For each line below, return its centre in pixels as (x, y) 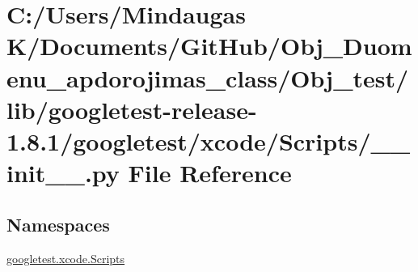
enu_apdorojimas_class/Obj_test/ (208, 77)
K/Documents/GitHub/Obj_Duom (209, 46)
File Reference (210, 173)
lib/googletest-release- (132, 109)
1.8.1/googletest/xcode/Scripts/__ (209, 140)
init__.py (63, 173)
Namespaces (58, 224)
